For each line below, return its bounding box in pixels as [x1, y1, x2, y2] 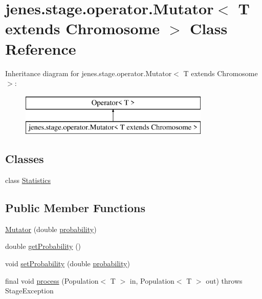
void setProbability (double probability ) [5, 258, 130, 269]
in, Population [129, 275, 174, 286]
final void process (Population [5, 275, 99, 286]
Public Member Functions [5, 200, 145, 216]
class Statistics [5, 175, 51, 186]
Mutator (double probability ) [5, 223, 97, 234]
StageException [5, 285, 54, 296]
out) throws [206, 275, 243, 286]
